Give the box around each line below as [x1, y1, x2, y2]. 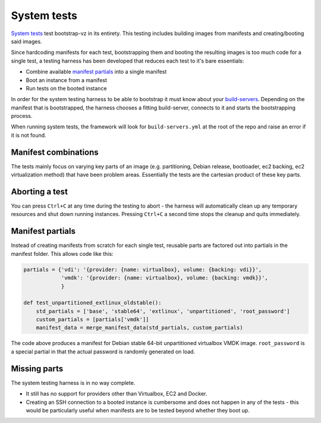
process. [11, 112, 33, 120]
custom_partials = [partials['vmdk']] [36, 316, 149, 323]
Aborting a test [11, 186, 68, 196]
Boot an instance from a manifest [26, 76, 107, 83]
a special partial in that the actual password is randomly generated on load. [11, 348, 196, 355]
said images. [11, 37, 42, 45]
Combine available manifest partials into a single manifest [26, 68, 167, 76]
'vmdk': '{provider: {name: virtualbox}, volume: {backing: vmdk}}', [61, 274, 269, 281]
